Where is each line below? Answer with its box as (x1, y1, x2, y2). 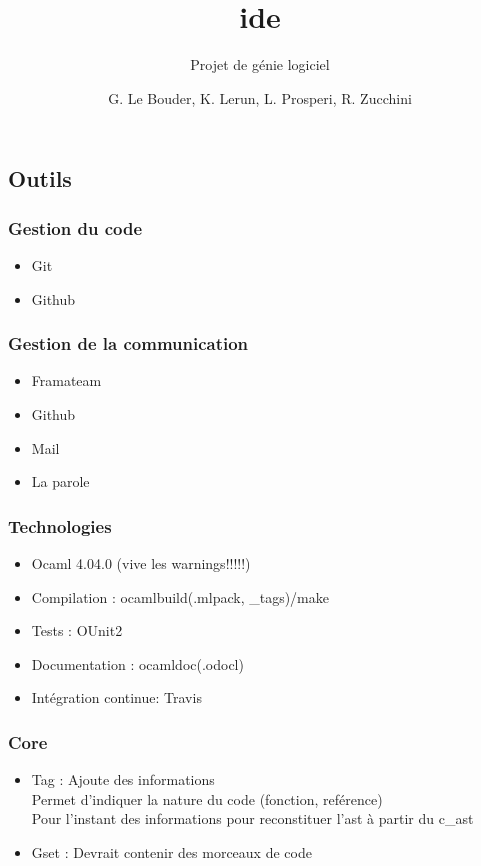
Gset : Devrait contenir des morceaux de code (31, 841, 312, 862)
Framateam (31, 370, 102, 391)
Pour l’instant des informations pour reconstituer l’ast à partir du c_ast (31, 808, 474, 829)
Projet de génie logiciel (190, 54, 330, 75)
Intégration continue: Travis (31, 687, 202, 708)
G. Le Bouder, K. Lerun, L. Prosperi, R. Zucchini (108, 87, 412, 108)
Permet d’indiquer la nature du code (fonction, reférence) (31, 788, 383, 809)
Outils (8, 163, 72, 194)
